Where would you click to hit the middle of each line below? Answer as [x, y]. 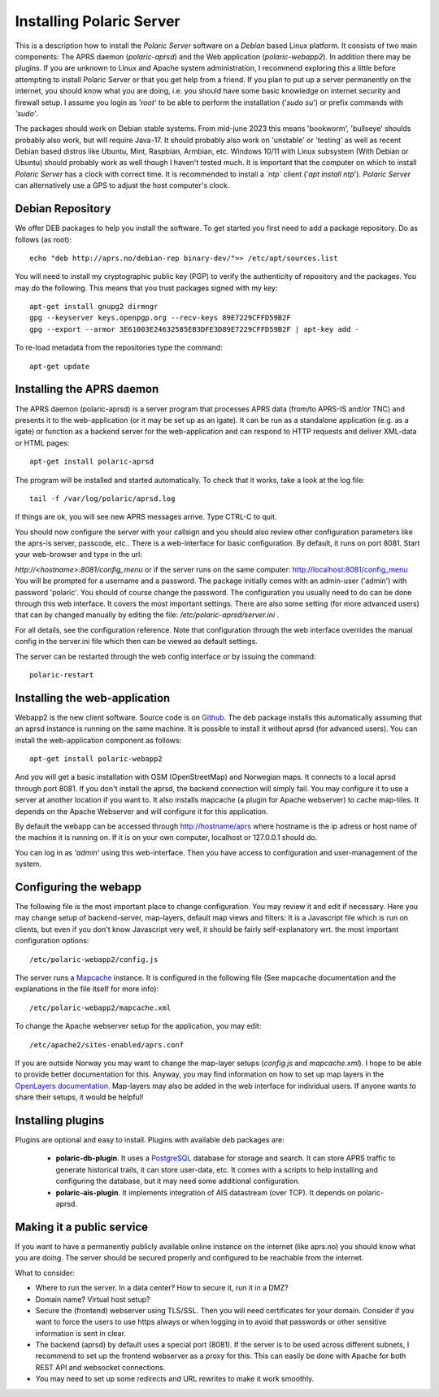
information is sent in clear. [80, 1333]
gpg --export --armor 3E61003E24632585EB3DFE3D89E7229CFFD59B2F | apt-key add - [195, 329]
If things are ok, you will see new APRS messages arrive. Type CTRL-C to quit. [146, 517]
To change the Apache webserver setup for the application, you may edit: [138, 1026]
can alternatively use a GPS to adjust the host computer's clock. [122, 185]
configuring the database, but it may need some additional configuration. [178, 1181]
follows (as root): [43, 239]
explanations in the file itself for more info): [87, 989]
